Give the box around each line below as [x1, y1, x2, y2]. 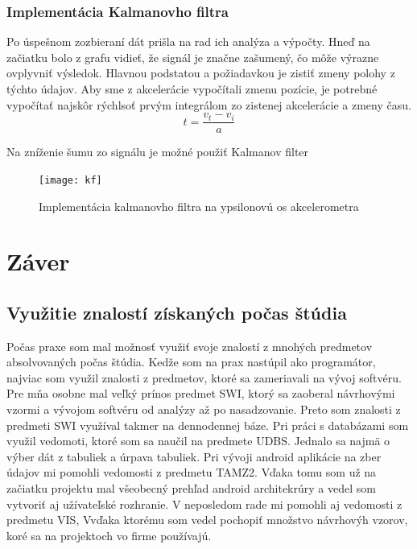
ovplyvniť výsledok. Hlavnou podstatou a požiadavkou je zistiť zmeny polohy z [6, 64, 395, 81]
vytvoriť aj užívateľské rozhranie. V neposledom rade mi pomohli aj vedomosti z [6, 495, 403, 512]
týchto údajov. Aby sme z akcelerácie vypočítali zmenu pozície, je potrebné [6, 80, 378, 97]
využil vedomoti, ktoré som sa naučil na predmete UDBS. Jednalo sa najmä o [6, 432, 390, 449]
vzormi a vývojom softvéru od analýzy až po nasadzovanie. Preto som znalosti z [6, 401, 401, 418]
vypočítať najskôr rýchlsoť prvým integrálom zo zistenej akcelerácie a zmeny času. [6, 96, 411, 113]
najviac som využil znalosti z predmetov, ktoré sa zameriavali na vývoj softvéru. [6, 369, 402, 386]
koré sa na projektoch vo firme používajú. [6, 526, 212, 543]
